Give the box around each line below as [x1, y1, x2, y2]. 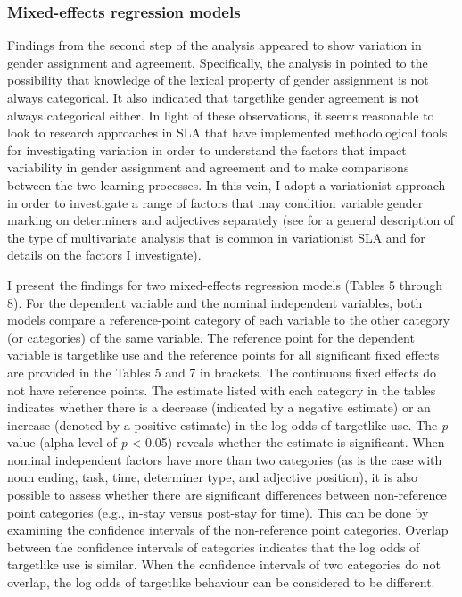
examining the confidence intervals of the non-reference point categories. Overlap [7, 520, 449, 539]
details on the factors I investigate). [7, 245, 202, 264]
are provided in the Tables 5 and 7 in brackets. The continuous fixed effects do [7, 362, 437, 381]
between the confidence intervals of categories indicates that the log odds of [7, 537, 420, 556]
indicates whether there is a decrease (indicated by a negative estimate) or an [7, 398, 431, 417]
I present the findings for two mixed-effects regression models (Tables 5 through [7, 275, 442, 294]
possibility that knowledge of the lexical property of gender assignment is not [7, 70, 429, 89]
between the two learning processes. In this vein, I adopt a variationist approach [7, 175, 446, 194]
